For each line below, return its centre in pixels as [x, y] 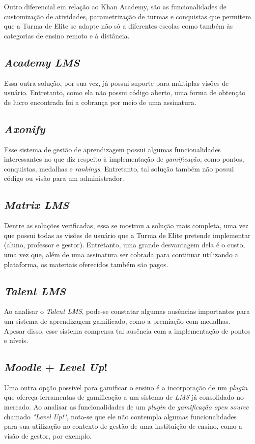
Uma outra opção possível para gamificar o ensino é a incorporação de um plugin [126, 387]
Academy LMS [42, 62]
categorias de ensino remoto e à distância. [67, 35]
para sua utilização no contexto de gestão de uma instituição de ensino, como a [123, 426]
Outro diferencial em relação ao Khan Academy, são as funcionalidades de [115, 6]
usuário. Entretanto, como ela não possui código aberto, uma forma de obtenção [125, 92]
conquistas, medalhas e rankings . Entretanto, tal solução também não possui [119, 168]
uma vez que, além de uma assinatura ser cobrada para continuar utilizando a [121, 254]
